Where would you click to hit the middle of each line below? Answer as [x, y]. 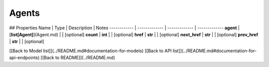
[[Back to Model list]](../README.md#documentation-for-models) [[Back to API [90, 51]
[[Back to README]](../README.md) [78, 58]
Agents [24, 13]
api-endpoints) [24, 58]
